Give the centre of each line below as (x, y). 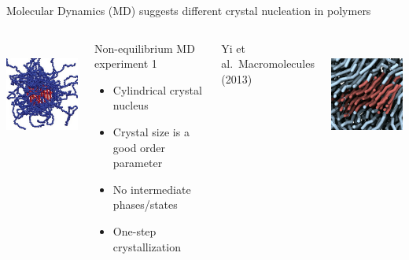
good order (139, 147)
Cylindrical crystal (157, 89)
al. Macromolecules (268, 63)
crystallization (147, 246)
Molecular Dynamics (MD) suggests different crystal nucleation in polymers (189, 10)
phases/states (145, 204)
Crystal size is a (151, 131)
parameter (138, 163)
